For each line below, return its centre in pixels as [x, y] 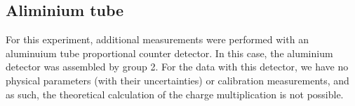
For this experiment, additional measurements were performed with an [157, 39]
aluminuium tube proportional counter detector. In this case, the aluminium [169, 53]
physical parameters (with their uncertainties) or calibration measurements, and [177, 80]
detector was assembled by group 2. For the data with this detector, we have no [177, 67]
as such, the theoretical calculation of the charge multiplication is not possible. [175, 94]
